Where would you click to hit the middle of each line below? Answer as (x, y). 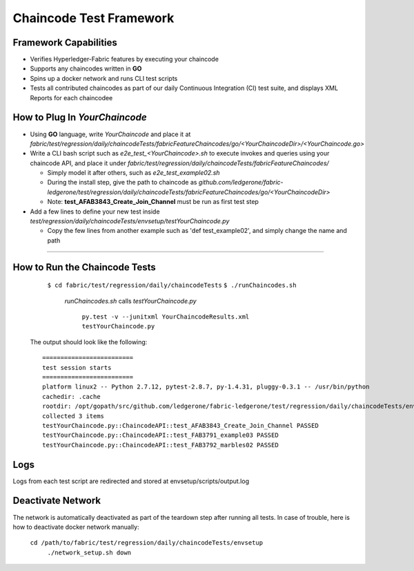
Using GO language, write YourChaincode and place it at (110, 134)
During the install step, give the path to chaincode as (122, 182)
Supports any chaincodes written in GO (86, 68)
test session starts (77, 367)
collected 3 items (73, 416)
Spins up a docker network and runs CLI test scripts (104, 78)
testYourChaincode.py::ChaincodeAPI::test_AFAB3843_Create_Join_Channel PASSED (180, 425)
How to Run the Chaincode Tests (85, 267)
